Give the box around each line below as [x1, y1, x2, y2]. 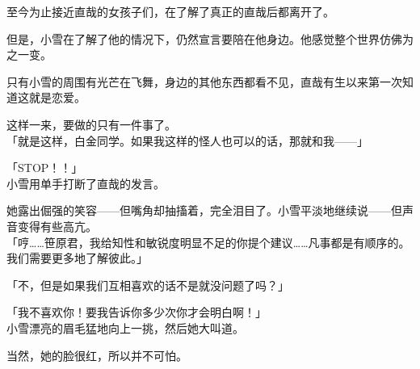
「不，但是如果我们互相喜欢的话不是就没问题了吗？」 [6, 276, 289, 293]
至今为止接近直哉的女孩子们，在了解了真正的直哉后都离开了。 [6, 3, 334, 19]
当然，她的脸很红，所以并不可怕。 [6, 346, 187, 363]
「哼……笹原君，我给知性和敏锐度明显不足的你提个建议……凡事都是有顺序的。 [6, 233, 410, 250]
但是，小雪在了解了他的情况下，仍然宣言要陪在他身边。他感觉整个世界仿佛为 [6, 30, 414, 47]
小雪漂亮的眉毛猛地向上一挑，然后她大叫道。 [6, 319, 244, 336]
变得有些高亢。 [17, 217, 97, 234]
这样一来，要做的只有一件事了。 [6, 115, 176, 132]
